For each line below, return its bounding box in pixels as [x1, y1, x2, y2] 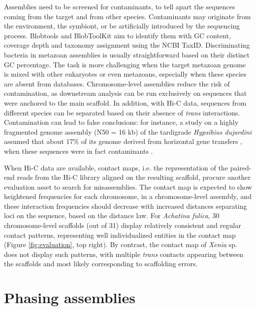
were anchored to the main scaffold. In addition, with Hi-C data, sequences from [4, 97, 247, 108]
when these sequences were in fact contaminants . [4, 145, 153, 156]
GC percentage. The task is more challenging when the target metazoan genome [4, 59, 246, 69]
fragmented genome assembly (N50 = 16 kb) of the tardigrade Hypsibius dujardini [4, 126, 252, 137]
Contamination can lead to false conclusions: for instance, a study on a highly [4, 117, 239, 127]
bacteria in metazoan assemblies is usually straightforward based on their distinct [4, 49, 250, 59]
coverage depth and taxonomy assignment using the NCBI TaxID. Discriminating [4, 40, 250, 50]
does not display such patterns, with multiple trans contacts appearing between [4, 249, 244, 259]
